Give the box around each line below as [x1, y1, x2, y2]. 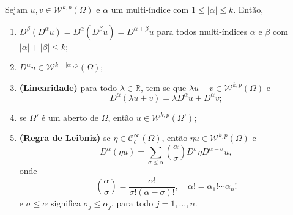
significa [50, 197, 81, 210]
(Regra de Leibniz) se [19, 131, 111, 144]
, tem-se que [140, 81, 187, 93]
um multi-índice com [111, 3, 189, 15]
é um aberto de [42, 111, 99, 123]
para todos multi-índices [157, 24, 248, 37]
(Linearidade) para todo [19, 81, 117, 93]
